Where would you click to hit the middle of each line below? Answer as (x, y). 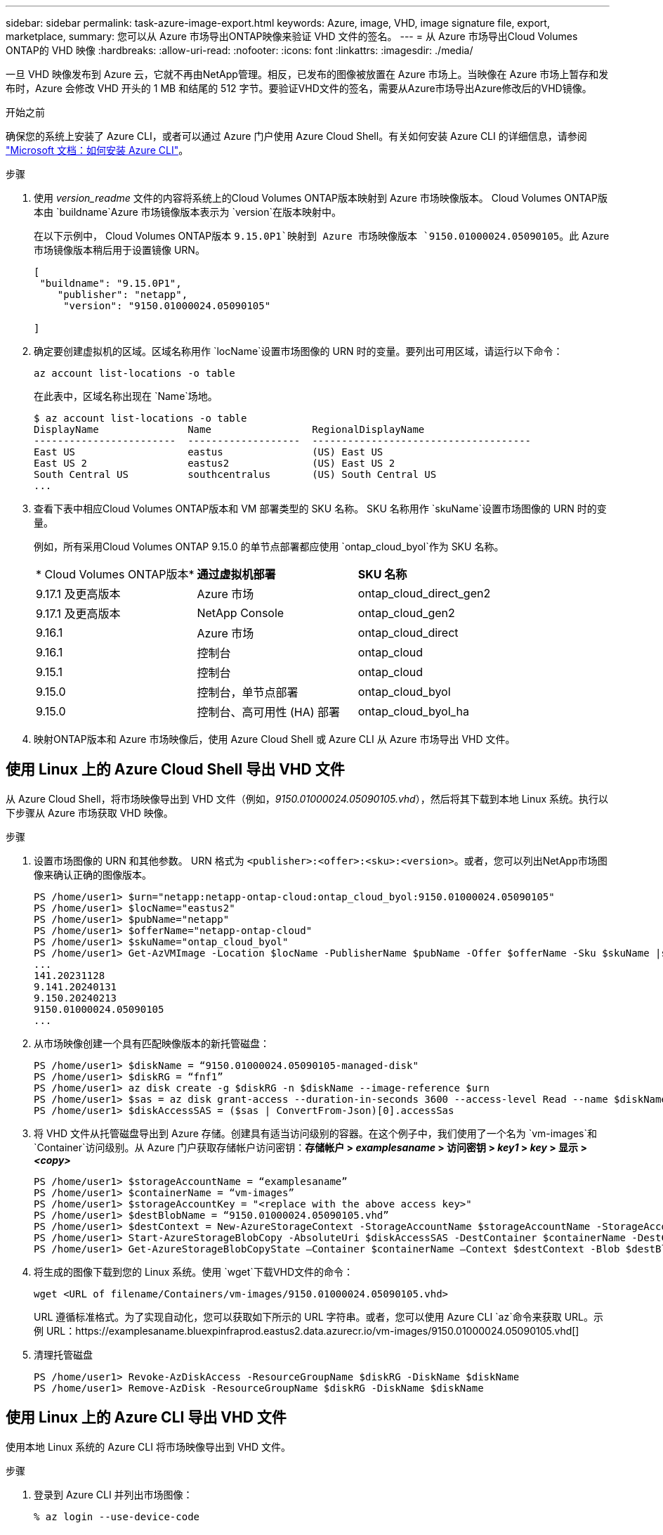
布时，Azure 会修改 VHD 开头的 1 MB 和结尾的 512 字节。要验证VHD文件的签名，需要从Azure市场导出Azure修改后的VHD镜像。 (299, 88)
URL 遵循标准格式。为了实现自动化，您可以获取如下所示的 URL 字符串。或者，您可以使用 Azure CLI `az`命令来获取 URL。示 (319, 1316)
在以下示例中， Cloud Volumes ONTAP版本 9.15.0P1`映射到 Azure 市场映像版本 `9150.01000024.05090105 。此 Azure (322, 236)
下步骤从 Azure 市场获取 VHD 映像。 (90, 812)
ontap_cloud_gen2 (406, 613)
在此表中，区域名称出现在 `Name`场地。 (126, 396)
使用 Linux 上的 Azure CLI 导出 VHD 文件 (146, 1418)
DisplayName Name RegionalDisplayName (229, 429)
